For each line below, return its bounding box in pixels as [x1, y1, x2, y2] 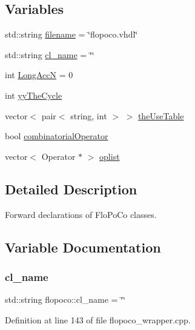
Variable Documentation [5, 237, 161, 256]
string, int [70, 109, 107, 122]
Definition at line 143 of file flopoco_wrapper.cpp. [5, 313, 191, 326]
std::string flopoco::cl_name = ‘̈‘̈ [5, 293, 125, 306]
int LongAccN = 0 [5, 68, 73, 81]
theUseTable [137, 109, 184, 122]
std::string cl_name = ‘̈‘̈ [5, 48, 94, 61]
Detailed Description [5, 179, 137, 198]
